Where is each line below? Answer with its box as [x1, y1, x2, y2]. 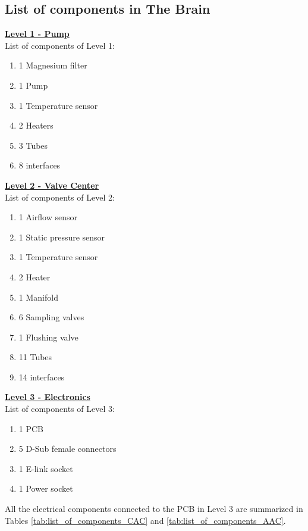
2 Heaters [18, 119, 54, 132]
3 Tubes [18, 139, 48, 151]
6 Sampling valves [18, 311, 84, 323]
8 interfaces [18, 159, 61, 171]
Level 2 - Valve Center [5, 179, 99, 191]
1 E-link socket [18, 462, 73, 474]
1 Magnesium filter [18, 59, 87, 71]
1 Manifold [18, 291, 58, 303]
